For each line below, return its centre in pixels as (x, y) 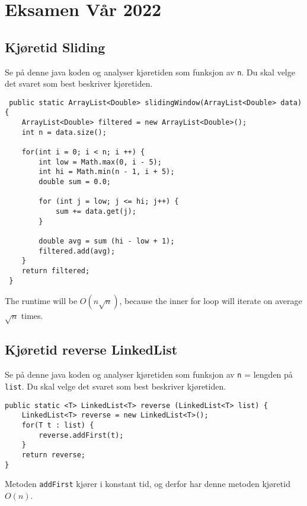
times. (32, 316)
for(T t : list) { (58, 425)
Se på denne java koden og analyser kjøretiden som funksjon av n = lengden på (149, 374)
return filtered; (56, 271)
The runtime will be (41, 301)
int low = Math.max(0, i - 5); (100, 162)
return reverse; (54, 455)
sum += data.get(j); (96, 212)
